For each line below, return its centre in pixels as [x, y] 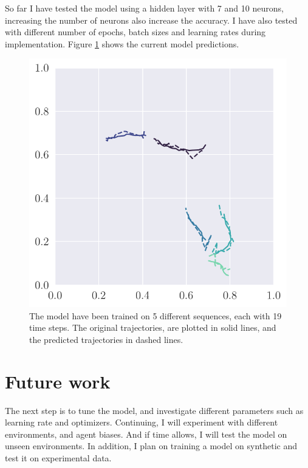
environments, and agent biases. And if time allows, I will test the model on [146, 434]
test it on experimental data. [58, 458]
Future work [58, 381]
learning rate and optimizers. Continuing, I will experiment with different [142, 422]
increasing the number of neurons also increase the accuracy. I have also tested [151, 20]
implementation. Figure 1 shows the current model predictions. [122, 43]
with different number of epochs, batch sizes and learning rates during [135, 32]
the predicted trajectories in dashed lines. [106, 339]
